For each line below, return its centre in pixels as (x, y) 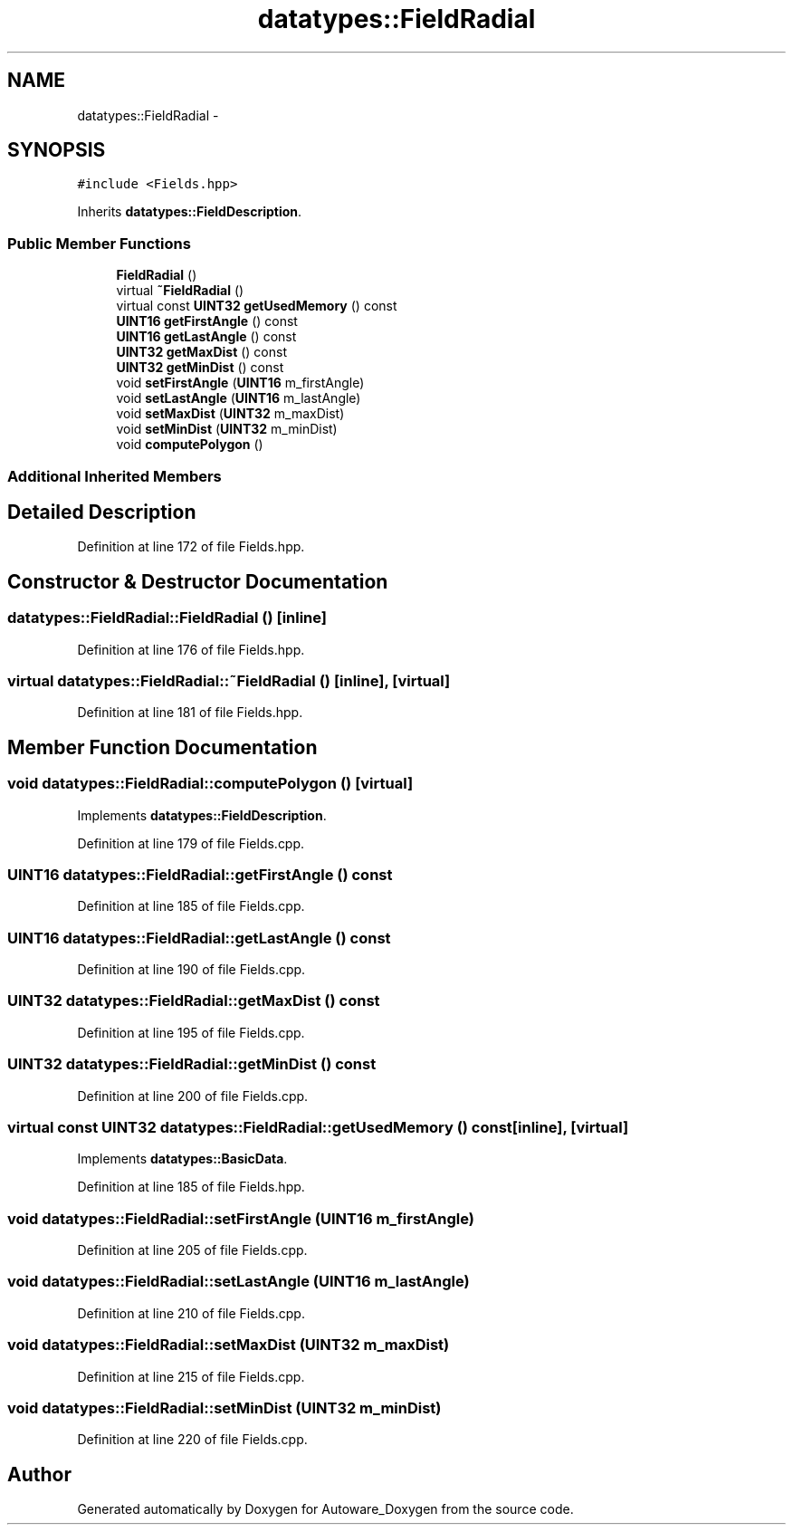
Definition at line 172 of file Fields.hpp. (191, 547)
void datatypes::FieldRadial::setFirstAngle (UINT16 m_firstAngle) (241, 1218)
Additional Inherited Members (115, 476)
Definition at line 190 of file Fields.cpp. (191, 970)
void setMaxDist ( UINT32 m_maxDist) (230, 414)
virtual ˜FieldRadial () (180, 291)
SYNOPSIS (57, 150)
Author (39, 1474)
